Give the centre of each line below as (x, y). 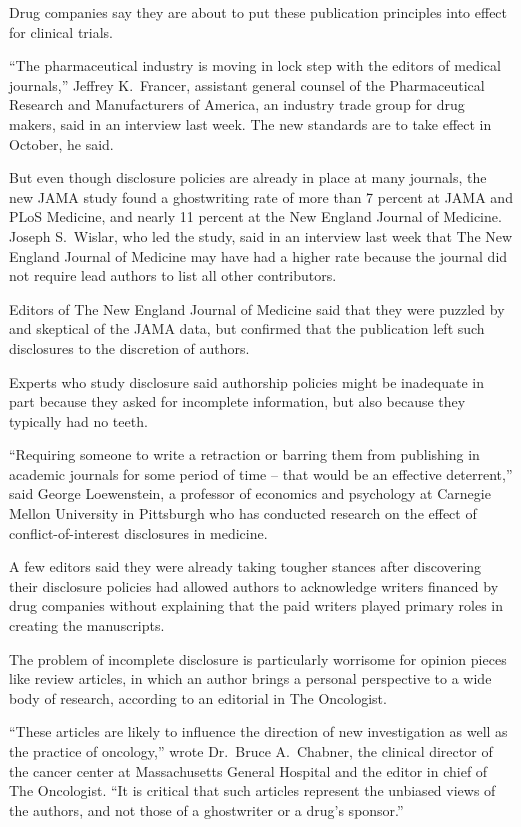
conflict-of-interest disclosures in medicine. (138, 532)
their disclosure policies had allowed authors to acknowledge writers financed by (254, 585)
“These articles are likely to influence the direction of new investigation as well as (258, 731)
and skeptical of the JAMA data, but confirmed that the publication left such (247, 328)
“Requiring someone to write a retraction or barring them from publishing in (244, 454)
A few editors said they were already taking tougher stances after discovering (245, 566)
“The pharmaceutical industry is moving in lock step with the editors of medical (255, 65)
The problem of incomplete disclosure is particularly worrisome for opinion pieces (258, 658)
